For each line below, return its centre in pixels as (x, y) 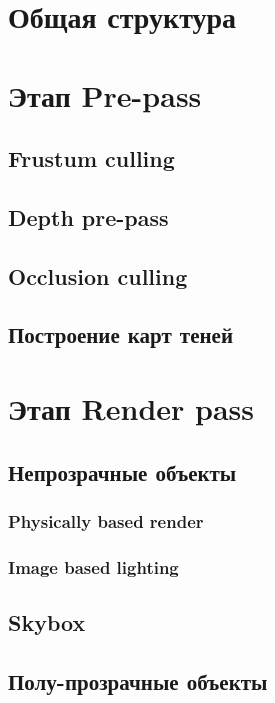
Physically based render (106, 520)
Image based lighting (93, 566)
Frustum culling (91, 158)
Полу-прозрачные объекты (138, 680)
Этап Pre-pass (105, 94)
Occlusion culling (98, 275)
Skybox (47, 622)
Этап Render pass (131, 408)
